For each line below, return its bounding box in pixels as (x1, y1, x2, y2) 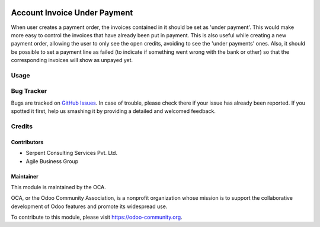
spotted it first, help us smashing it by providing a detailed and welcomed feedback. (11, 108, 216, 115)
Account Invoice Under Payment (11, 8, 133, 18)
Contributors (11, 138, 44, 145)
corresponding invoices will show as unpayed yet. (11, 57, 133, 64)
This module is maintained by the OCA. (11, 183, 106, 190)
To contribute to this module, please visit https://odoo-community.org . (11, 213, 183, 221)
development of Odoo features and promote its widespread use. (11, 203, 168, 210)
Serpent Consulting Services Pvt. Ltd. (25, 150, 118, 157)
